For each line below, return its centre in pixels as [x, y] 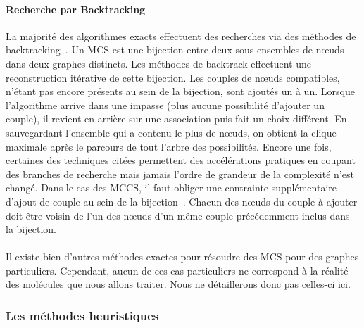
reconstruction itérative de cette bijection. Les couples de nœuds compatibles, [173, 77]
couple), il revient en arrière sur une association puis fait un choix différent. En [176, 119]
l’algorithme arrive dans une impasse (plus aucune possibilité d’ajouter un [165, 105]
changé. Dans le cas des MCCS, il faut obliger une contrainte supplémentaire [171, 188]
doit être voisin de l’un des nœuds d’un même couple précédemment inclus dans [178, 215]
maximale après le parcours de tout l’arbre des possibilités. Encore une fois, [169, 146]
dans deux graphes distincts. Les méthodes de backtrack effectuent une [158, 63]
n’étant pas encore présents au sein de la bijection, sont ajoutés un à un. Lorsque [180, 91]
